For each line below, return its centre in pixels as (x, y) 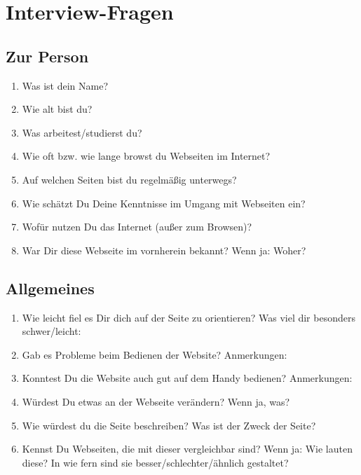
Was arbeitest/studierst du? (82, 132)
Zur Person (47, 56)
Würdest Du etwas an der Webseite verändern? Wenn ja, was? (156, 401)
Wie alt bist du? (57, 109)
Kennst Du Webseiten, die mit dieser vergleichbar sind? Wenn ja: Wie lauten (187, 449)
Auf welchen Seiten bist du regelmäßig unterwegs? (129, 179)
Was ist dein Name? (65, 85)
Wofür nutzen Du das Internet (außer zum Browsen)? (137, 227)
